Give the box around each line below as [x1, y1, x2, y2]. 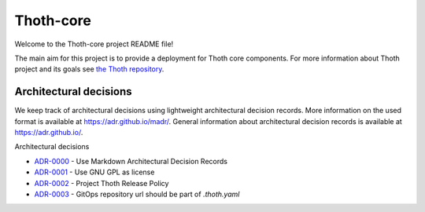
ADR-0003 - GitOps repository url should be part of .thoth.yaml [34, 189, 240, 199]
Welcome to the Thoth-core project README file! [14, 39, 174, 49]
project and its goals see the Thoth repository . [14, 64, 164, 74]
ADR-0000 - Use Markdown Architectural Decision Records [34, 156, 228, 166]
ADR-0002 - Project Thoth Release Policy [34, 178, 169, 188]
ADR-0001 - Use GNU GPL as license [34, 167, 155, 177]
